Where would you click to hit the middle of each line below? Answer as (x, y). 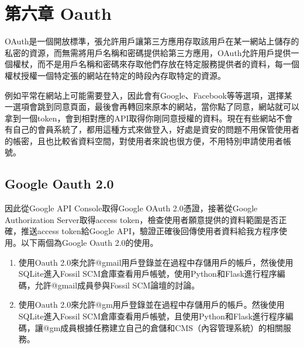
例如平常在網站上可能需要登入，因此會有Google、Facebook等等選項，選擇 (144, 95)
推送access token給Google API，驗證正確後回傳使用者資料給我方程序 (150, 231)
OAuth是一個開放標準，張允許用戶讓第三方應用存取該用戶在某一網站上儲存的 (152, 41)
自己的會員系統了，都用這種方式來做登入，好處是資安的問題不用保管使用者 (156, 129)
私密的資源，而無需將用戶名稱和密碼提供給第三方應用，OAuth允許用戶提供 (148, 52)
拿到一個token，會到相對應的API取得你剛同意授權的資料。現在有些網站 (141, 118)
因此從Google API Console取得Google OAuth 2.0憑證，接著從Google (131, 208)
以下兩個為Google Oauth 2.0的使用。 (89, 243)
